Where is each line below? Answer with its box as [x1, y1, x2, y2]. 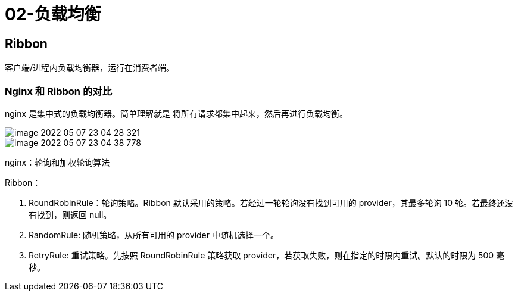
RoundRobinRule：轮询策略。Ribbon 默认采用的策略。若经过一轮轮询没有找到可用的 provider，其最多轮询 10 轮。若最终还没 [29, 197, 514, 208]
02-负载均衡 [5, 4, 101, 24]
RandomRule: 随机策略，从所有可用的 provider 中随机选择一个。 [29, 229, 279, 240]
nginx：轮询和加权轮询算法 [5, 157, 110, 167]
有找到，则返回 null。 [29, 209, 112, 220]
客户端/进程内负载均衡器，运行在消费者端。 [5, 63, 175, 73]
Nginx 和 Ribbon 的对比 [5, 85, 112, 97]
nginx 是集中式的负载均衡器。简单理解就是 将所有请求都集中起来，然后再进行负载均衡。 [5, 108, 348, 119]
